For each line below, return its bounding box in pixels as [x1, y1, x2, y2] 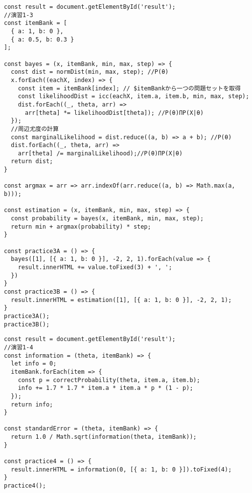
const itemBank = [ [4, 20, 67, 27]
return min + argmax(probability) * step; [11, 223, 151, 230]
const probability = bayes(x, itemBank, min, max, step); [11, 215, 204, 222]
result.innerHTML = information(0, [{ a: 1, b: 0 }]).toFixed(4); [11, 466, 232, 473]
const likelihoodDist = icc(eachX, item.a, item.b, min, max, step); [18, 93, 250, 100]
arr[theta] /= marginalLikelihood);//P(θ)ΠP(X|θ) [18, 150, 183, 157]
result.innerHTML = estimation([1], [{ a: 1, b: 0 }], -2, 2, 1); [11, 296, 232, 303]
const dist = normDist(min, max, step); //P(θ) [11, 68, 169, 76]
